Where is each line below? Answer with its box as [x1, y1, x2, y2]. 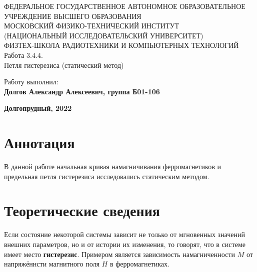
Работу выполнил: [4, 76, 58, 87]
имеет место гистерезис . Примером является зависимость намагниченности [4, 249, 235, 259]
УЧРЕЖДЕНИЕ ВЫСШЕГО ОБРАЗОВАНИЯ [4, 10, 141, 21]
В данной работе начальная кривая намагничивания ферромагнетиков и [4, 161, 221, 172]
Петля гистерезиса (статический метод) [4, 59, 124, 70]
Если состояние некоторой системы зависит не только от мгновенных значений [4, 229, 245, 240]
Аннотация [4, 132, 75, 153]
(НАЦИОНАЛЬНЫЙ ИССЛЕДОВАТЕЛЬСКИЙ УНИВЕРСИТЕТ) [4, 30, 203, 40]
